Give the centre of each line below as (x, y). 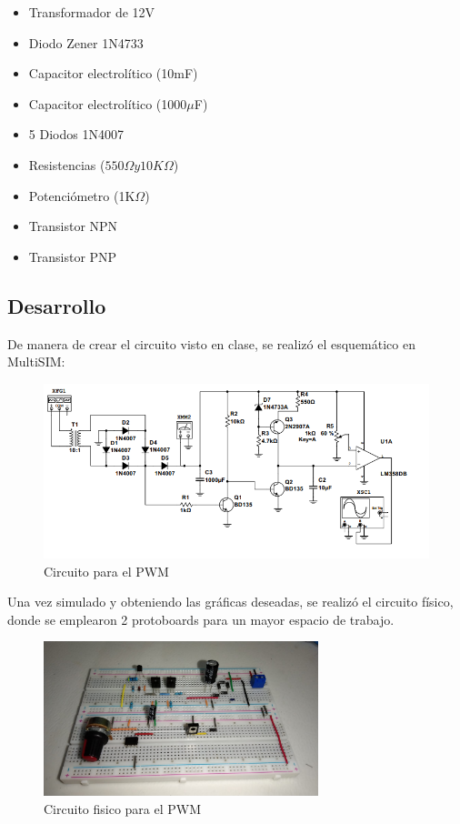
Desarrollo (57, 305)
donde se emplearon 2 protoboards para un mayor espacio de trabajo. (201, 619)
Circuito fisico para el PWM (123, 808)
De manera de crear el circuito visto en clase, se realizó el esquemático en (211, 343)
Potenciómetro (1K (82, 195)
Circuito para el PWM (106, 571)
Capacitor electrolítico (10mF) (113, 73)
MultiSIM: (36, 362)
